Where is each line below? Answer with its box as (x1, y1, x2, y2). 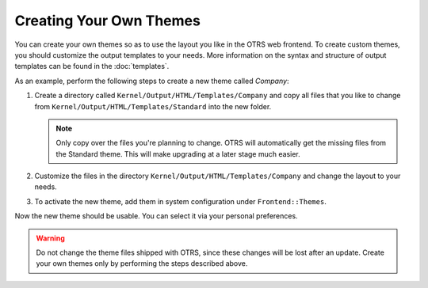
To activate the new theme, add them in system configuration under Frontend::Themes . (34, 196, 327, 206)
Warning (36, 233, 65, 243)
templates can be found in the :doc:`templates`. (14, 62, 170, 71)
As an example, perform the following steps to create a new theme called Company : (14, 76, 289, 85)
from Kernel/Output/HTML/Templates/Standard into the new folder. (34, 101, 272, 111)
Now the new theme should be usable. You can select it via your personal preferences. (14, 211, 298, 221)
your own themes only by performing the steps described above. (36, 259, 248, 268)
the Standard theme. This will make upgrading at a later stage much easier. (55, 149, 300, 158)
